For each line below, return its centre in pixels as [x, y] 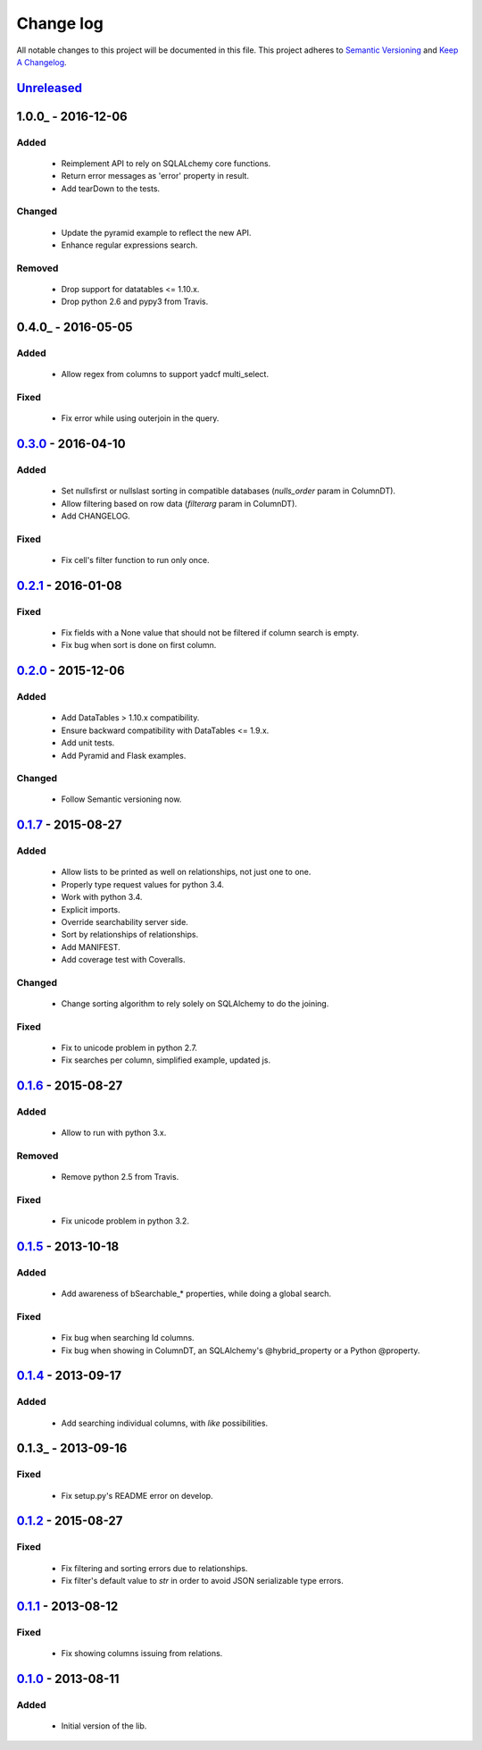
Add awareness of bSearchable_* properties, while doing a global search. [196, 1294]
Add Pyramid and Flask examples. [124, 755]
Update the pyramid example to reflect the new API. [156, 232]
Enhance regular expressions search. [129, 245]
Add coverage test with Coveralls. [124, 960]
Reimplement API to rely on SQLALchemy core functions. [166, 163]
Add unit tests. [88, 743]
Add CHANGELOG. [96, 516]
